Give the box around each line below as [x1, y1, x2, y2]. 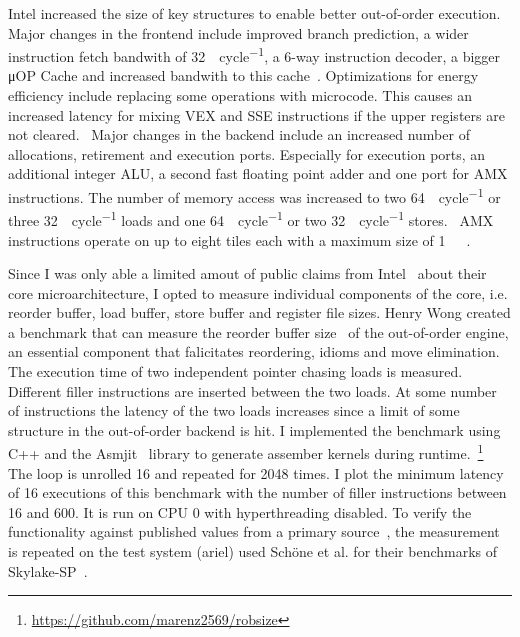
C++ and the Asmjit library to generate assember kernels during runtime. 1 [8, 440, 484, 464]
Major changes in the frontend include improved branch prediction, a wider [8, 22, 469, 43]
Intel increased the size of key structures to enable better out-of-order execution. [8, 3, 501, 23]
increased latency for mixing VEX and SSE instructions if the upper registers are [8, 104, 505, 125]
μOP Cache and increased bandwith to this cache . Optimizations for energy [8, 65, 479, 86]
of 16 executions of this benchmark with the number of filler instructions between [8, 482, 507, 503]
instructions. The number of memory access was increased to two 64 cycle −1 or [8, 184, 501, 207]
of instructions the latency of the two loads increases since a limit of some [8, 400, 460, 421]
